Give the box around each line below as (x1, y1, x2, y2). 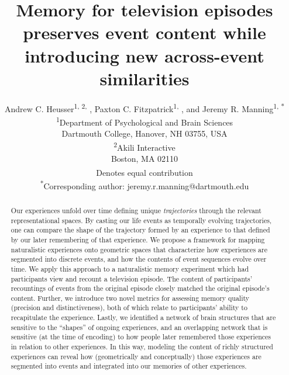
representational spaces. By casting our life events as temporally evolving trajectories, (11, 215, 272, 225)
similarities (99, 66, 190, 90)
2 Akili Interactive (113, 139, 176, 153)
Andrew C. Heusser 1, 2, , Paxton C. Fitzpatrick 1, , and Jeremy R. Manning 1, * (5, 100, 284, 114)
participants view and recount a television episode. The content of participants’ (11, 273, 253, 283)
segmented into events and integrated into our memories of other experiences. (11, 361, 247, 371)
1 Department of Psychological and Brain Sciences (56, 114, 233, 128)
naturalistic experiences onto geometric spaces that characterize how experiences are (11, 244, 267, 254)
